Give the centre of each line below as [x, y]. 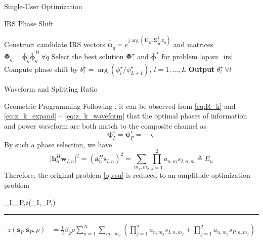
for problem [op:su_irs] [197, 56]
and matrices [193, 44]
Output [202, 69]
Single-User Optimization [43, 6]
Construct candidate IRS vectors [55, 44]
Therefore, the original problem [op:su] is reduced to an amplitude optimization [127, 175]
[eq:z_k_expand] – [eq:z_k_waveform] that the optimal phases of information [126, 116]
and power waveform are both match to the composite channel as [105, 125]
